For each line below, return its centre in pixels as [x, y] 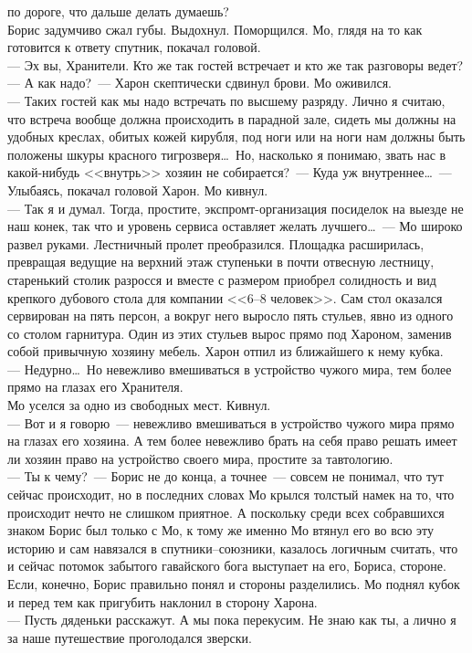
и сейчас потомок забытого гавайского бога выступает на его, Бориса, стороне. [227, 566]
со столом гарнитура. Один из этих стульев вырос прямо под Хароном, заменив [230, 333]
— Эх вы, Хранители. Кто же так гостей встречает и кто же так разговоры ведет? [236, 64]
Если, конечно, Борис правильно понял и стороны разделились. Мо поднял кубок [234, 584]
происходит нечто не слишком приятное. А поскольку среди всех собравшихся [226, 512]
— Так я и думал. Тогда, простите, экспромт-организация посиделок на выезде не [236, 208]
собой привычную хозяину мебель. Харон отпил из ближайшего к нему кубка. [226, 351]
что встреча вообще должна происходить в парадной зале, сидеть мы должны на [232, 118]
